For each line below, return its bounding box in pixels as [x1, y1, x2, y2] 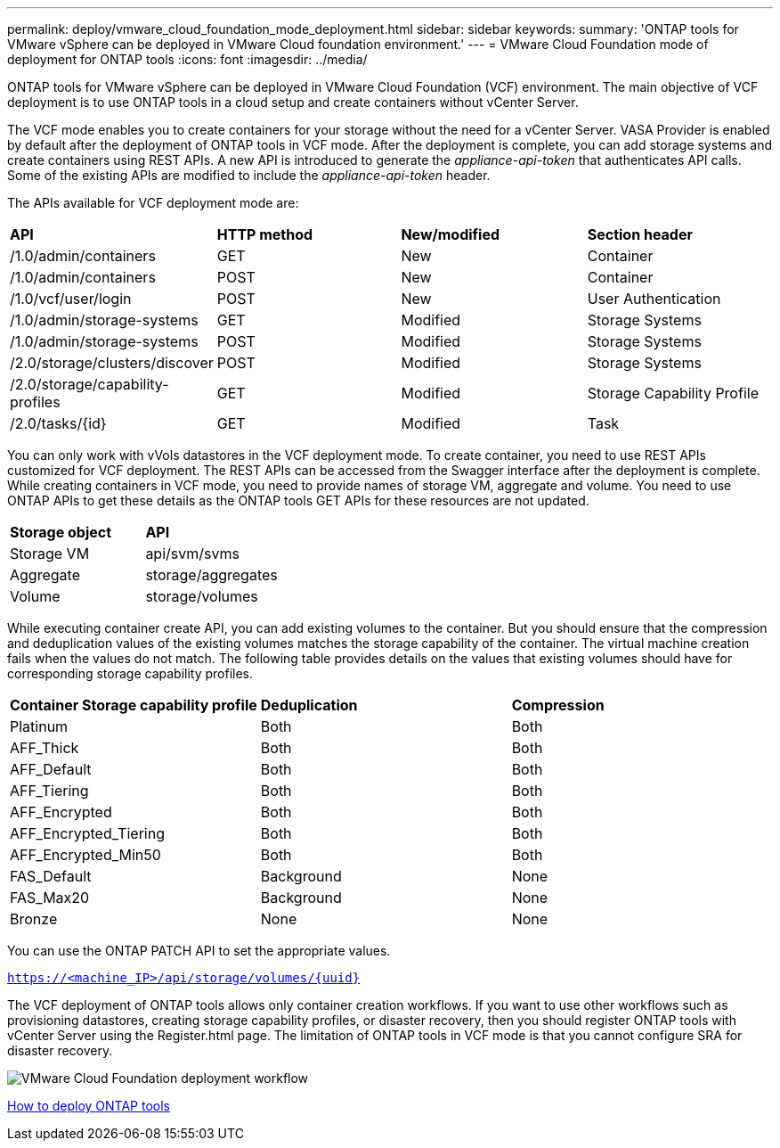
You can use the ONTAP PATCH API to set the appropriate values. [7, 943, 391, 958]
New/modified [401, 225, 500, 243]
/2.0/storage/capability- [10, 375, 169, 393]
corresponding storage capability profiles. [7, 666, 254, 681]
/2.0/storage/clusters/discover [10, 354, 214, 372]
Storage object [10, 523, 112, 541]
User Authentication [587, 290, 721, 307]
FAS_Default [10, 867, 92, 885]
